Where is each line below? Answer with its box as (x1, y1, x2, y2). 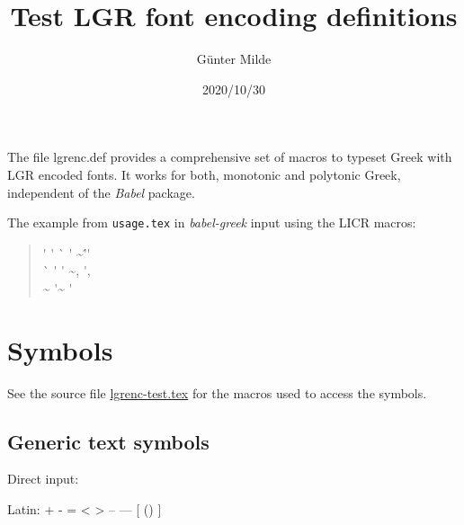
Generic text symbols (7, 427, 210, 455)
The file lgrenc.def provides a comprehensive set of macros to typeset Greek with (7, 147, 452, 166)
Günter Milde (196, 49, 272, 68)
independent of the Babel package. (7, 182, 195, 201)
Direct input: (7, 469, 79, 488)
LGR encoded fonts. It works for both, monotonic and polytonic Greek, (7, 165, 401, 183)
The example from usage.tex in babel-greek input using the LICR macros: (7, 213, 416, 232)
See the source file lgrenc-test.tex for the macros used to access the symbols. (7, 383, 427, 402)
